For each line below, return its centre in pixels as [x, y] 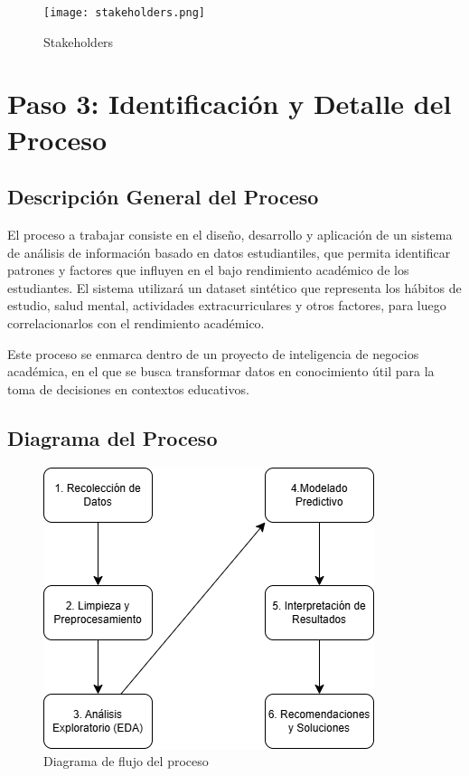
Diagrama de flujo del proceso [126, 761]
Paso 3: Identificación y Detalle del [230, 104]
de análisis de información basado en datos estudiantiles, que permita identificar [229, 252]
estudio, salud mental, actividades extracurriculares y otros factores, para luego [227, 305]
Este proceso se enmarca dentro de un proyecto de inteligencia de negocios [213, 353]
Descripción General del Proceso [163, 197]
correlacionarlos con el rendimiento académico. [136, 322]
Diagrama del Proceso [113, 437]
